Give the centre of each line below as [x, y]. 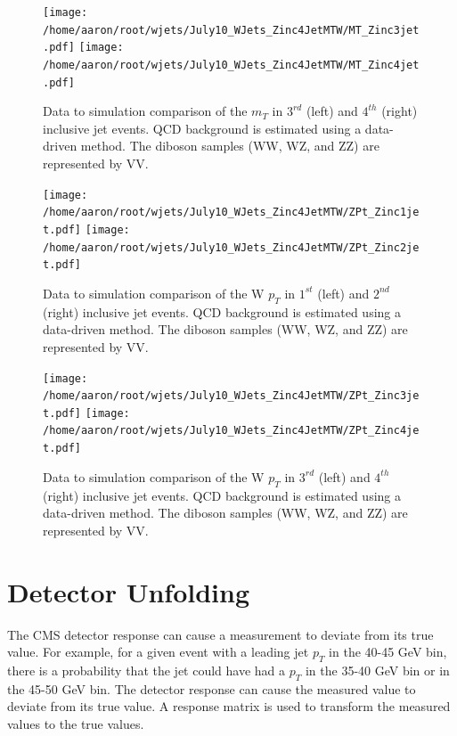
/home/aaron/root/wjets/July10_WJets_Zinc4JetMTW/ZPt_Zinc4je [231, 431]
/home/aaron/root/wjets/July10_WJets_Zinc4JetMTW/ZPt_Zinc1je [231, 213]
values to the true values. [76, 723]
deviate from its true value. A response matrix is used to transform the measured [229, 706]
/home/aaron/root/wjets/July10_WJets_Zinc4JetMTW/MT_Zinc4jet [231, 65]
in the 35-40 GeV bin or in [377, 670]
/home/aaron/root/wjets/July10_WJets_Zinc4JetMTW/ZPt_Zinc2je [231, 247]
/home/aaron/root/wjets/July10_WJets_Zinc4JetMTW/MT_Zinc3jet [231, 30]
